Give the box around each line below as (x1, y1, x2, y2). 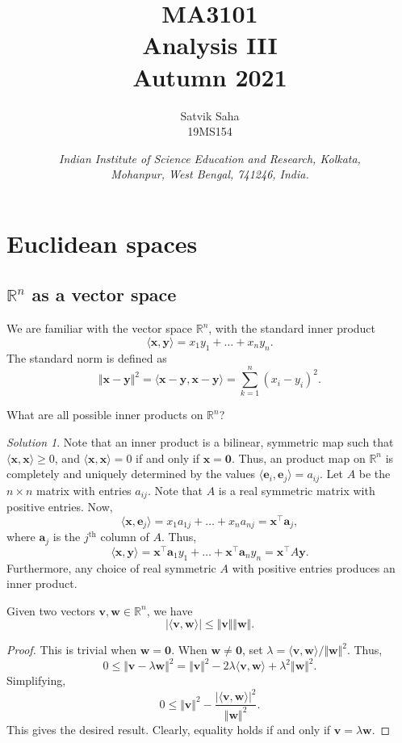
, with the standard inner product (208, 320, 376, 337)
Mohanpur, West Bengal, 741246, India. (111, 166, 309, 183)
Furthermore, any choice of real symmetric (6, 559, 216, 576)
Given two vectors (6, 602, 95, 619)
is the (52, 528, 81, 545)
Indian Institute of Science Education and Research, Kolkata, (59, 149, 361, 166)
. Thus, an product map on (231, 449, 366, 466)
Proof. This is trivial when (6, 641, 137, 658)
